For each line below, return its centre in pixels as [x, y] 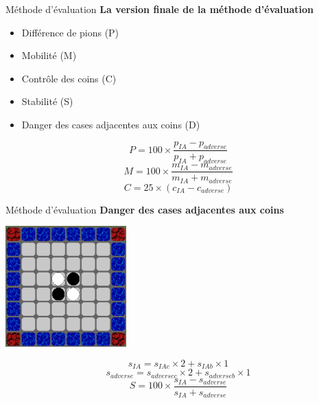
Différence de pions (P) [70, 32]
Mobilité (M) [49, 55]
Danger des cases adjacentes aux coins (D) [111, 124]
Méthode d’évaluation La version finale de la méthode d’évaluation [160, 9]
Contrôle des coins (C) [69, 78]
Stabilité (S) [47, 101]
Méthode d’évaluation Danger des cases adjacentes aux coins [145, 209]
